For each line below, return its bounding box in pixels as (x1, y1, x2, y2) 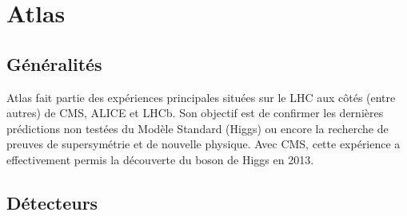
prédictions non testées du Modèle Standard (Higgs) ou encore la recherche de (6, 120, 389, 136)
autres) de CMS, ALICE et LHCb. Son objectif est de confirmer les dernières (6, 104, 384, 121)
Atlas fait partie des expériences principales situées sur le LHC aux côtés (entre (6, 88, 396, 105)
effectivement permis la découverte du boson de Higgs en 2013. (6, 151, 314, 167)
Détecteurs (6, 190, 98, 214)
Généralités (6, 51, 102, 76)
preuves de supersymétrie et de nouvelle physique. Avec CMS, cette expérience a (6, 135, 401, 152)
